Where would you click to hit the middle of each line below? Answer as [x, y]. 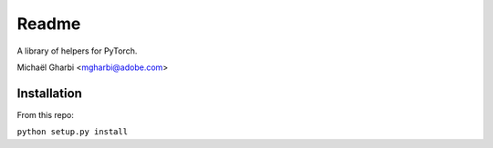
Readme [49, 24]
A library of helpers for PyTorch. [77, 51]
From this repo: [46, 114]
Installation [49, 93]
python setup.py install [72, 132]
